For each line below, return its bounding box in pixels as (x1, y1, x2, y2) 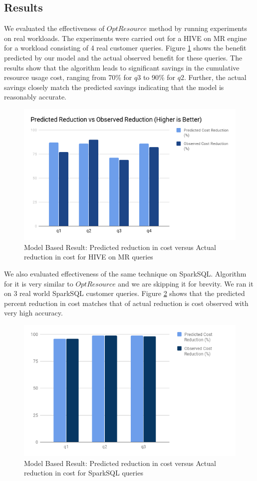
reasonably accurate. (4, 91, 66, 102)
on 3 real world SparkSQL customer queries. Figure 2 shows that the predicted (4, 288, 245, 298)
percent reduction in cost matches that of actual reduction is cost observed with (4, 297, 249, 308)
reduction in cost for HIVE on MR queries (24, 251, 153, 262)
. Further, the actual (184, 72, 247, 82)
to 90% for (143, 72, 176, 82)
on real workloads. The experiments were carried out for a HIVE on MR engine (4, 32, 247, 43)
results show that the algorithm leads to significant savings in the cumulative (4, 62, 240, 72)
